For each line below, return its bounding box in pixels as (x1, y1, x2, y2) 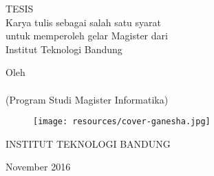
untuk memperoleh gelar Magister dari (6, 28, 168, 43)
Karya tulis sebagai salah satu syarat (6, 14, 162, 29)
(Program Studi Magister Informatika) (6, 92, 169, 106)
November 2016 (6, 159, 71, 174)
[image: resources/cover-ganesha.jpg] (33, 117, 211, 127)
